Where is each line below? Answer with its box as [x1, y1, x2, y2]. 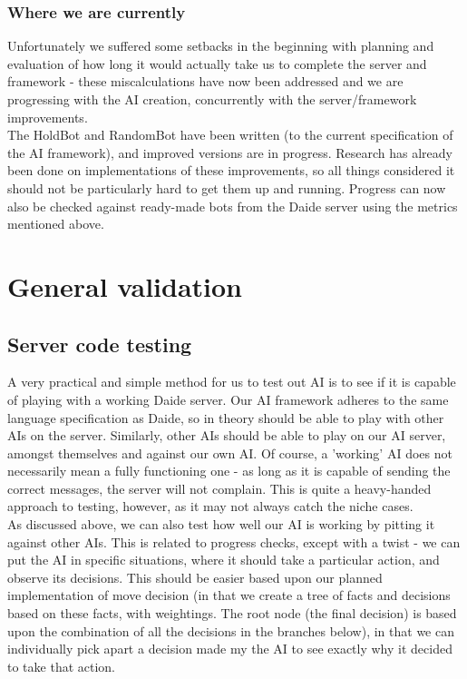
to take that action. [7, 656, 115, 675]
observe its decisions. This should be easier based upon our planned [7, 567, 383, 586]
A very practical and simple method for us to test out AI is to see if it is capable [7, 372, 456, 391]
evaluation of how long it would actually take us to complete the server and [7, 54, 427, 73]
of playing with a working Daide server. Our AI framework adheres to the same [7, 389, 449, 408]
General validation [7, 267, 243, 304]
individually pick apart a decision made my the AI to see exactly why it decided [7, 639, 452, 658]
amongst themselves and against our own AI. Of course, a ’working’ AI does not [7, 443, 452, 462]
